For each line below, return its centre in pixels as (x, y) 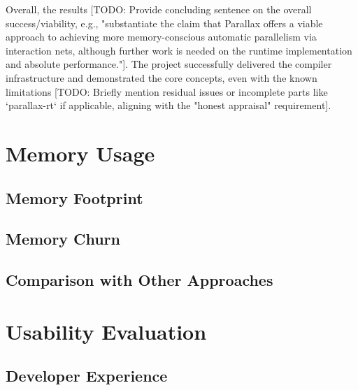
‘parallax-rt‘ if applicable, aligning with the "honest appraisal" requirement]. (169, 105)
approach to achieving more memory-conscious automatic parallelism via (161, 37)
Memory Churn (63, 239)
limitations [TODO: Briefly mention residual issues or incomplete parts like (167, 91)
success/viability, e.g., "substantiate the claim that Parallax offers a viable (164, 23)
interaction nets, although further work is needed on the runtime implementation (179, 50)
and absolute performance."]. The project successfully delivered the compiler (169, 64)
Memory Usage (80, 153)
